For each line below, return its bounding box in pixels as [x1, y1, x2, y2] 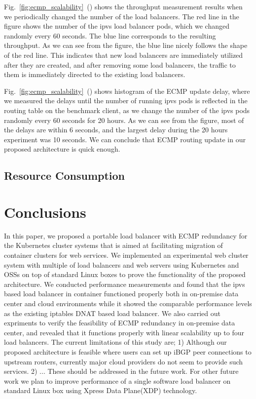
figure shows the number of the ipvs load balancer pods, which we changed [4, 21, 229, 31]
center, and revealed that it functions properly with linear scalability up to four [4, 327, 244, 337]
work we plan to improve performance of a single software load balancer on [4, 375, 231, 386]
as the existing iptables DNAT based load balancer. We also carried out [4, 308, 220, 318]
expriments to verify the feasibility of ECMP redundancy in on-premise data [4, 318, 235, 328]
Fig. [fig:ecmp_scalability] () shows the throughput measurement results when [4, 1, 243, 11]
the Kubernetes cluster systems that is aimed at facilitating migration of [4, 240, 223, 250]
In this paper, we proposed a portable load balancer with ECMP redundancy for [4, 230, 248, 240]
